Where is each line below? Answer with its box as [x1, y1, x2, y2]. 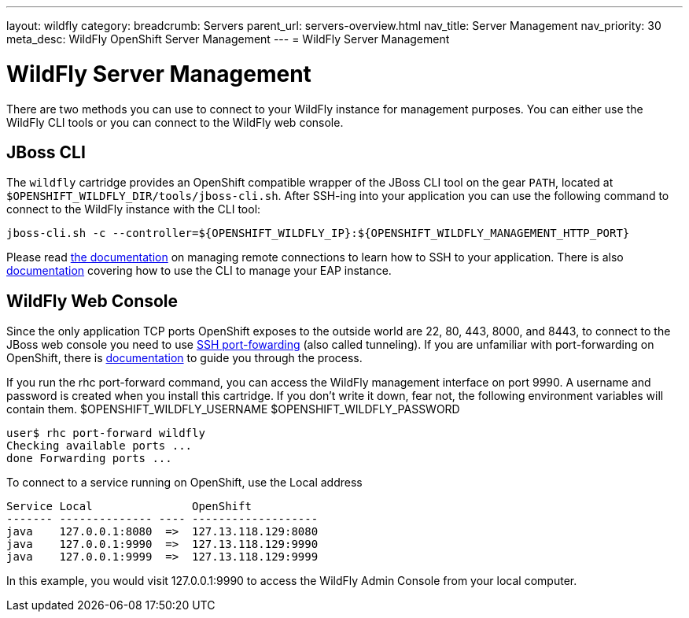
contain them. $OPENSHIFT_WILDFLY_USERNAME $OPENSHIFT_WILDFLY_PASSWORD [6, 402, 460, 416]
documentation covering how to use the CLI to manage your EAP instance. [6, 264, 392, 278]
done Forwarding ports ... [6, 452, 172, 465]
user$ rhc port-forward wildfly [6, 427, 205, 440]
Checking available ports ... [6, 439, 193, 453]
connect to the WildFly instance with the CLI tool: [6, 202, 261, 216]
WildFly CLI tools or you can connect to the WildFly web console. [6, 115, 344, 129]
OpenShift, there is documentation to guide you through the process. [6, 351, 363, 365]
